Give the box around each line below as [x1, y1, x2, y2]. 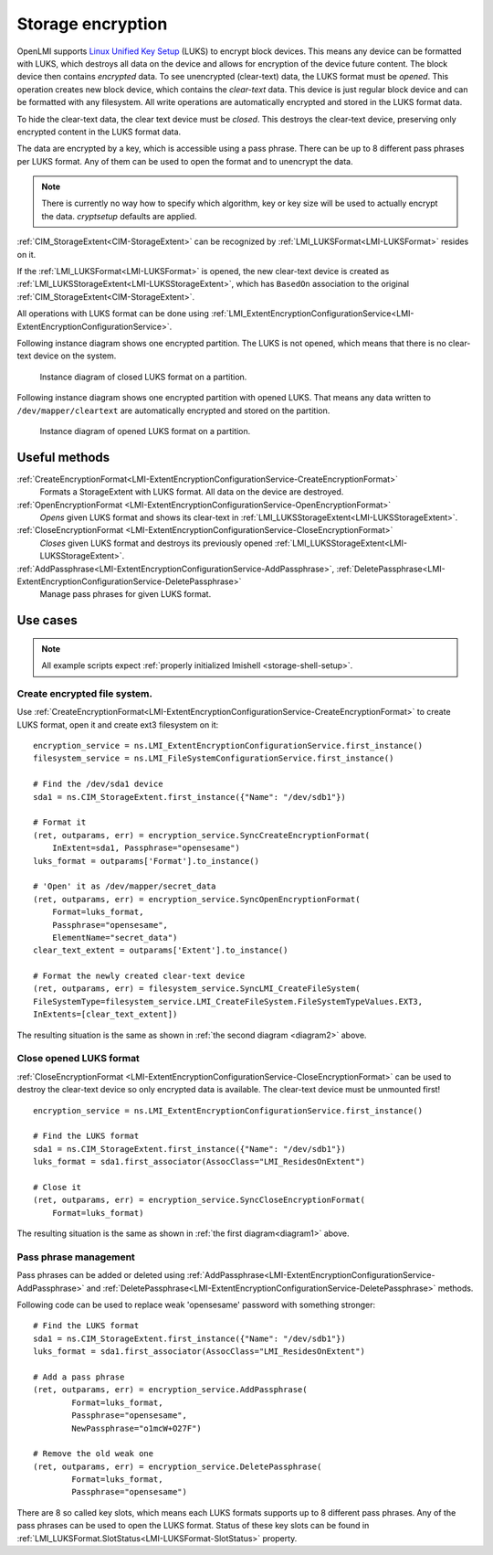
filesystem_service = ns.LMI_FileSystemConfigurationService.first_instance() [33, 753, 394, 763]
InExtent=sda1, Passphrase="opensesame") [51, 843, 241, 854]
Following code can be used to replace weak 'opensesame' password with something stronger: [16, 1299, 376, 1311]
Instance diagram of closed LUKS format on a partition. [39, 371, 247, 382]
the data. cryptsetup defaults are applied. [41, 210, 197, 221]
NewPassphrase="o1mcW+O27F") [71, 1422, 203, 1433]
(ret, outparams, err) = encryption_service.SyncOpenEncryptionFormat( [33, 894, 361, 904]
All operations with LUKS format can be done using [16, 308, 210, 319]
